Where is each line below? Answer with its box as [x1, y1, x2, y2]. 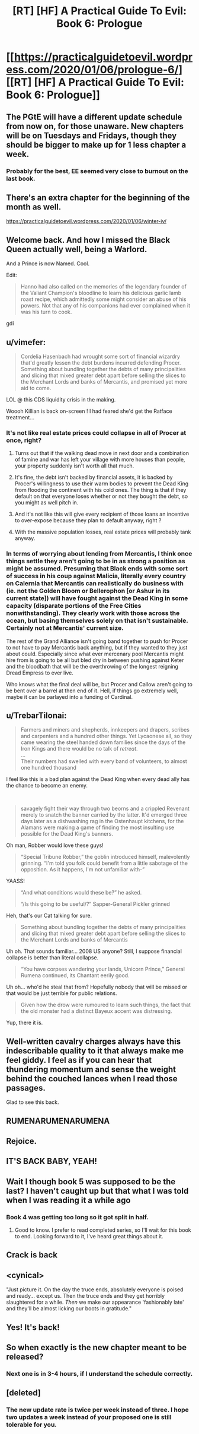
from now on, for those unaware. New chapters [6, 121, 184, 131]
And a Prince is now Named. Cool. [6, 260, 90, 267]
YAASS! [6, 877, 25, 884]
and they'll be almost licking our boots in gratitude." [6, 1305, 132, 1312]
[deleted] [6, 1388, 41, 1398]
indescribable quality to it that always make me [6, 1046, 184, 1056]
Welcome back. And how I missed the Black [6, 235, 171, 245]
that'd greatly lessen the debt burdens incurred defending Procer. [20, 359, 181, 366]
